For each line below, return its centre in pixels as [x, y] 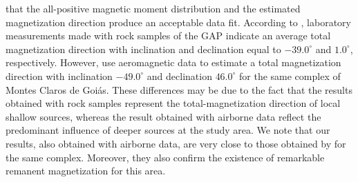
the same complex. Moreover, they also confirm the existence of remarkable [165, 157]
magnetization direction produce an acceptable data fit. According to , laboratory [178, 22]
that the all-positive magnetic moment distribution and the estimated [153, 8]
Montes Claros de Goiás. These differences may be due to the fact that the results [179, 89]
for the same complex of [290, 75]
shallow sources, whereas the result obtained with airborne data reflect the [163, 116]
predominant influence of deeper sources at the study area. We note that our [168, 130]
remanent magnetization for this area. [86, 171]
